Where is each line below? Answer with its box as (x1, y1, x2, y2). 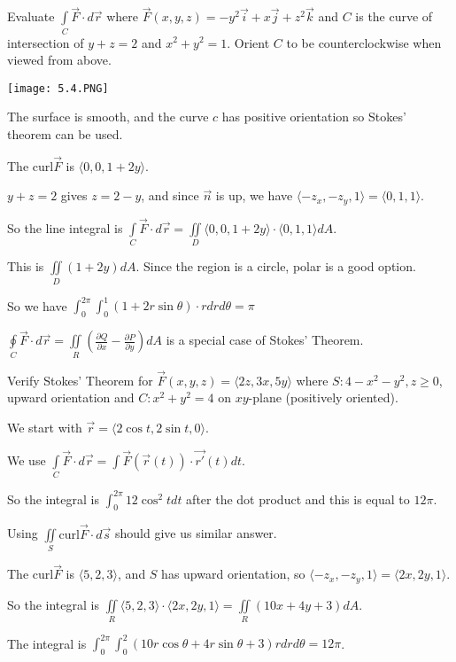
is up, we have (215, 186, 293, 205)
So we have (7, 296, 67, 315)
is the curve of (355, 7, 433, 26)
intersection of (7, 33, 84, 51)
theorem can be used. (7, 124, 123, 143)
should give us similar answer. (114, 524, 277, 542)
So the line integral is (7, 219, 123, 238)
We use (7, 450, 46, 469)
